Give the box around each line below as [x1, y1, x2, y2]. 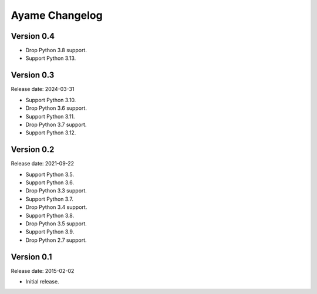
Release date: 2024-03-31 [11, 86, 75, 93]
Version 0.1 [11, 252, 52, 262]
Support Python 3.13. [25, 55, 76, 62]
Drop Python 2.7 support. [25, 236, 87, 244]
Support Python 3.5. [25, 171, 75, 178]
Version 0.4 [11, 31, 55, 41]
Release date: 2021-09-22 [11, 160, 75, 167]
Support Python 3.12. [25, 129, 76, 136]
